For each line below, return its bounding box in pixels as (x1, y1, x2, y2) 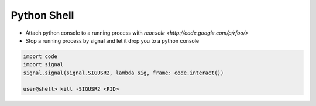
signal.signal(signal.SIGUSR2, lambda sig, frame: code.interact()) (23, 69, 224, 76)
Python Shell (11, 9, 74, 22)
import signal (23, 61, 64, 68)
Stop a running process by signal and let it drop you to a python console (25, 37, 199, 44)
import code (23, 53, 58, 60)
